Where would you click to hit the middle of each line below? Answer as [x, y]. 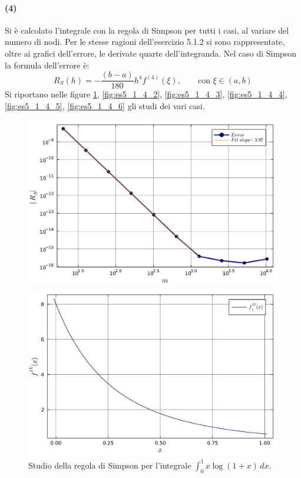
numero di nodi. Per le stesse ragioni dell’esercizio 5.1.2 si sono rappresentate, [145, 42]
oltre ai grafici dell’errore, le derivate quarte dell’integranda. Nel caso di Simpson [151, 53]
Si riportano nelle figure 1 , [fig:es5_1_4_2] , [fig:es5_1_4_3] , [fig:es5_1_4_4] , [146, 94]
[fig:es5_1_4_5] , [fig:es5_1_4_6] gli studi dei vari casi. [105, 105]
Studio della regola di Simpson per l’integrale [110, 465]
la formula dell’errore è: [47, 65]
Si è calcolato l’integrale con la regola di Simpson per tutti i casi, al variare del [147, 30]
